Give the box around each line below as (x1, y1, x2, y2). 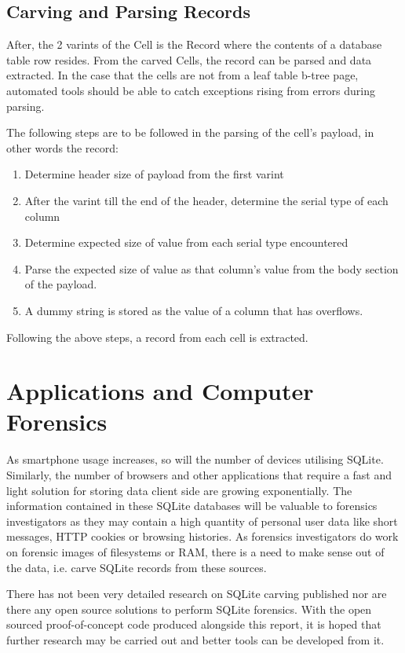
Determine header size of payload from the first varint (24, 166, 284, 182)
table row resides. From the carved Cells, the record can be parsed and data (6, 51, 372, 68)
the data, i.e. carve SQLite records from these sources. (6, 559, 267, 575)
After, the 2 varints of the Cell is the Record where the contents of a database (6, 36, 382, 53)
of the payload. (24, 276, 97, 292)
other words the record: (6, 139, 119, 156)
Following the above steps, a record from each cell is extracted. (6, 328, 308, 345)
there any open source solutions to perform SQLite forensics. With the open (6, 600, 372, 617)
